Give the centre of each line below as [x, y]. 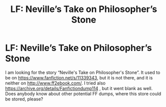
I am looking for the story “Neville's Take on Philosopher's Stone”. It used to [83, 72]
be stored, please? [24, 99]
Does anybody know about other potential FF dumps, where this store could [83, 93]
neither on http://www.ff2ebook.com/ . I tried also [55, 83]
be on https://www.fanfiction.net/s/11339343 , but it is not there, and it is [79, 77]
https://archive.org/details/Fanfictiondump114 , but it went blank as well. [79, 88]
